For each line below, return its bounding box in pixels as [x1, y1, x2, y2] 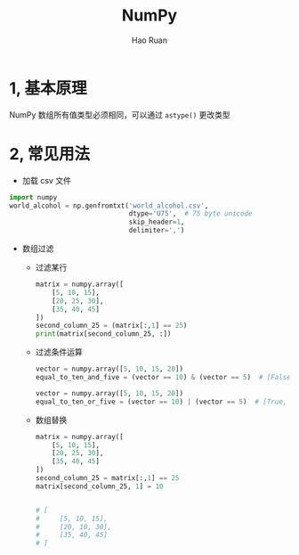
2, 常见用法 [9, 143, 91, 164]
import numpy [9, 192, 58, 201]
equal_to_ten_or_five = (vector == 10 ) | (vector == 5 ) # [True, [35, 397, 287, 406]
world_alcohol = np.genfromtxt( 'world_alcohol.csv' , [9, 201, 209, 210]
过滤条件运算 [35, 347, 83, 357]
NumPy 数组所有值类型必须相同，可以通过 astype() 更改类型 [9, 109, 230, 120]
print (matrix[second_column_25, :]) [35, 330, 172, 339]
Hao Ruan [131, 35, 168, 45]
